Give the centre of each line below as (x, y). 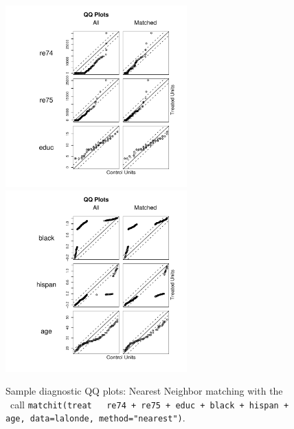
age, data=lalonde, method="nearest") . (95, 418)
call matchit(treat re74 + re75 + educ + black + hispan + (149, 404)
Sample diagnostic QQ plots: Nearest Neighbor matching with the (144, 391)
